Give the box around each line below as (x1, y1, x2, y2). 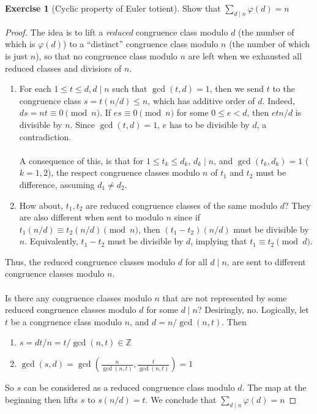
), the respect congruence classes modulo (47, 166, 200, 179)
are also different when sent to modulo (19, 211, 163, 224)
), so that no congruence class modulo (35, 49, 177, 62)
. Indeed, (262, 94, 295, 107)
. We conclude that (145, 393, 217, 406)
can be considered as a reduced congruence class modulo (23, 381, 235, 394)
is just (5, 49, 28, 62)
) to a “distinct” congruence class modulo (63, 37, 218, 50)
